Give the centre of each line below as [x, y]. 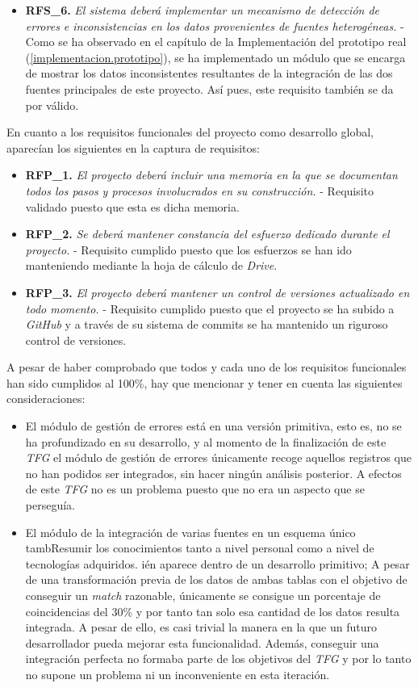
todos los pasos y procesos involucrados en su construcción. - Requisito [200, 190]
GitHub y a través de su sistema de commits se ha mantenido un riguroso [207, 324]
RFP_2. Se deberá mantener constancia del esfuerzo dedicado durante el [207, 234]
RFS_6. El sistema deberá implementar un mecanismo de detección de [203, 10]
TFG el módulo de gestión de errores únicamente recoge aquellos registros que [218, 457]
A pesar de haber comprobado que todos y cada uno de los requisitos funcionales [207, 367]
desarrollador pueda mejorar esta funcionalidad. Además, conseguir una [202, 642]
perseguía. [50, 505]
